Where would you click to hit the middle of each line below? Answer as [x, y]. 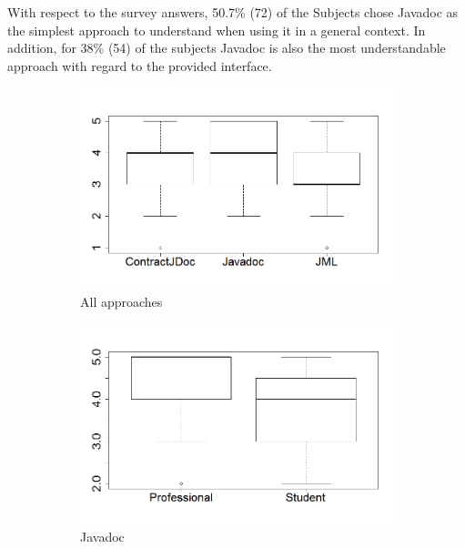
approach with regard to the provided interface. [140, 65]
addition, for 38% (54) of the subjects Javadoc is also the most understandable [227, 48]
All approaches [121, 301]
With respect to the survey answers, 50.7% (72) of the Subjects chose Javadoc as [233, 12]
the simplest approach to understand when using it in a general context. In [217, 30]
